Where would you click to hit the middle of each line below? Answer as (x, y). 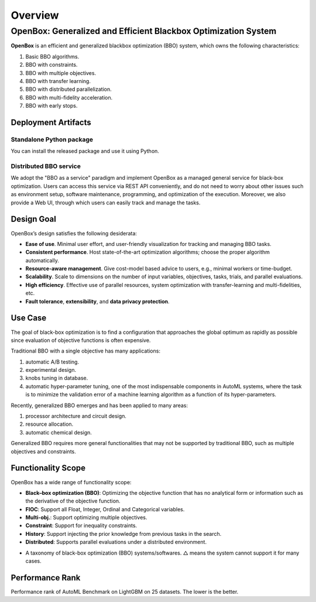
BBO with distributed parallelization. (68, 89)
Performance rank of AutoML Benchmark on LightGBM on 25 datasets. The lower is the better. (125, 591)
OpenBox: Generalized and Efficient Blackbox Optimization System (144, 31)
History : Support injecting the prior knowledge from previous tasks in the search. (123, 533)
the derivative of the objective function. (73, 501)
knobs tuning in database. (57, 378)
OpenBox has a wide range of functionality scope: (71, 482)
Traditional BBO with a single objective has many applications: (86, 351)
